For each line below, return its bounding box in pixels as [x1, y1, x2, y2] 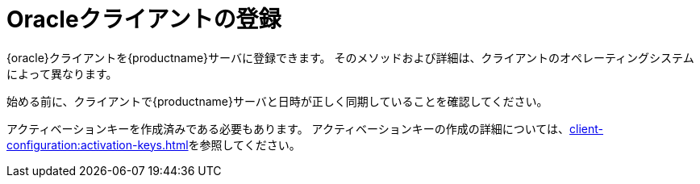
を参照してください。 [188, 137, 301, 152]
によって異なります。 [6, 66, 118, 81]
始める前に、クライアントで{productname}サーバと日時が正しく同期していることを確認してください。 [6, 94, 548, 108]
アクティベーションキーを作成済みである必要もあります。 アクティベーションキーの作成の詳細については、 [6, 121, 570, 136]
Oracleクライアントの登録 [6, 6, 281, 33]
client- [569, 121, 604, 136]
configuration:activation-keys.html [6, 137, 189, 152]
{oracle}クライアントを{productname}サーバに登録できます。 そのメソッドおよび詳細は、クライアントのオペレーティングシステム [6, 50, 694, 65]
